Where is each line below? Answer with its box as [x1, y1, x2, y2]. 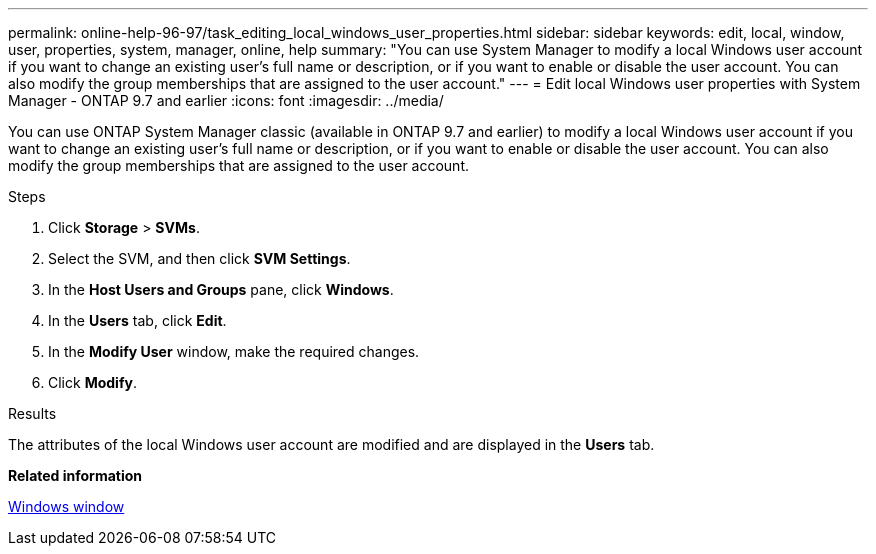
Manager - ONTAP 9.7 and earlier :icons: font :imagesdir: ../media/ [8, 92, 444, 109]
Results [8, 405, 57, 422]
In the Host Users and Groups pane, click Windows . [48, 281, 394, 298]
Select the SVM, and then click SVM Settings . [48, 250, 351, 267]
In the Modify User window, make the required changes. [48, 343, 420, 360]
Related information [8, 467, 143, 484]
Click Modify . [48, 374, 137, 391]
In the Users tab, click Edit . [48, 312, 227, 329]
